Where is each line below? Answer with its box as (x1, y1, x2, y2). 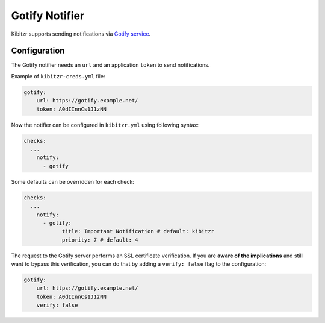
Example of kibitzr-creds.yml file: (11, 72, 105, 80)
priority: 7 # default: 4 (61, 236, 138, 243)
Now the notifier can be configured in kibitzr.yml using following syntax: (11, 121, 199, 128)
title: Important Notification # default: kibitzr (61, 228, 215, 235)
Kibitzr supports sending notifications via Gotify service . (11, 30, 151, 37)
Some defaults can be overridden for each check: (11, 178, 135, 185)
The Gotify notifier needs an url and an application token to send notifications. (11, 61, 210, 69)
